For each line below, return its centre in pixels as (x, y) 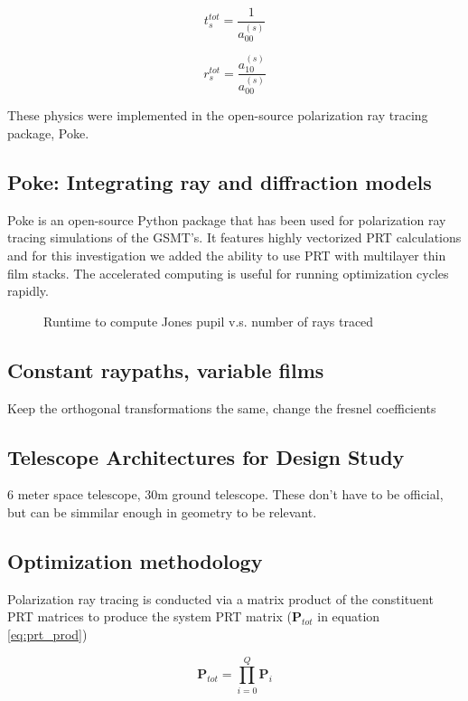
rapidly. (28, 291)
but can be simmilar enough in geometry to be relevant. (162, 512)
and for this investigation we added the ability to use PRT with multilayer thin (227, 256)
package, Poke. (48, 133)
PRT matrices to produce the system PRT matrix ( (150, 616)
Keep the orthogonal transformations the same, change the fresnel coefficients (222, 407)
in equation (349, 616)
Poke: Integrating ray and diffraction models (220, 182)
